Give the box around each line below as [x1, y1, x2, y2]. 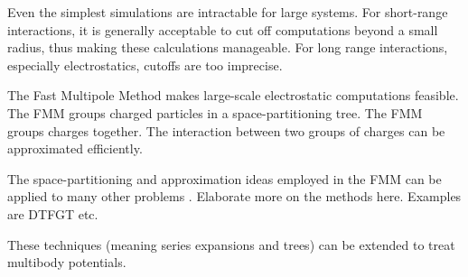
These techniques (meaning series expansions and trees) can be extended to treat [7, 235, 455, 254]
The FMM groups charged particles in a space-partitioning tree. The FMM [7, 103, 423, 122]
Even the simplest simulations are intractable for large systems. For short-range [7, 3, 448, 21]
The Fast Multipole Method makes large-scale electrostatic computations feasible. [7, 86, 459, 105]
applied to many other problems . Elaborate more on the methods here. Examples [7, 187, 462, 206]
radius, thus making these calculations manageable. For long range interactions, [7, 38, 448, 57]
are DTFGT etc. [7, 204, 98, 223]
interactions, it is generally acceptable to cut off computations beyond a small [7, 20, 438, 39]
